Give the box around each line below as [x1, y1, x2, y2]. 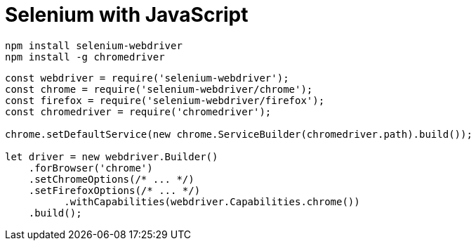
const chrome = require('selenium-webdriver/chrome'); [5, 83, 313, 95]
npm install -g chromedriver [5, 51, 165, 63]
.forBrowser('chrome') [28, 162, 153, 174]
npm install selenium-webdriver [5, 39, 183, 51]
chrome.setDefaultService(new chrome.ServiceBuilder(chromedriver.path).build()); [5, 128, 472, 140]
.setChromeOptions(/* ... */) [28, 173, 194, 185]
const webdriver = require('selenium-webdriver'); [5, 72, 289, 84]
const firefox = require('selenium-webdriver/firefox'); [5, 94, 325, 106]
